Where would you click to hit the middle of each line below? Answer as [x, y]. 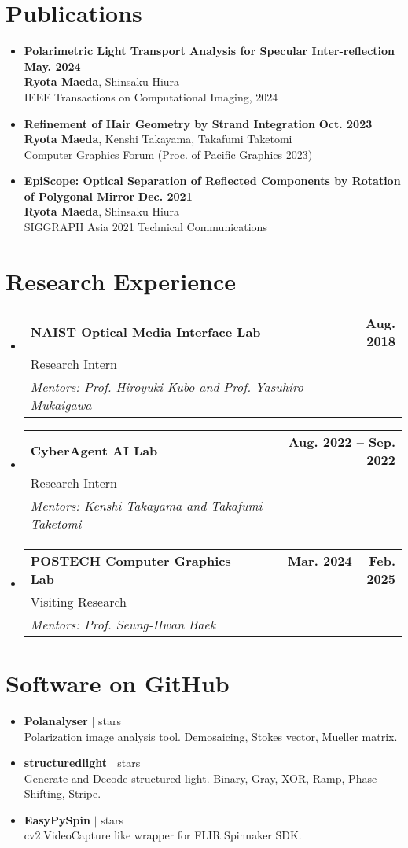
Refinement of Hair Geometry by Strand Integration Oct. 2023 [198, 123]
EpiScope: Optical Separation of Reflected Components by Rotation [212, 181]
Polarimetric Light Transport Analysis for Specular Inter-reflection [210, 51]
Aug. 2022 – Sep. [342, 441]
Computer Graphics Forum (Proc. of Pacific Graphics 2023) [168, 154]
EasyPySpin [57, 819]
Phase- [364, 778]
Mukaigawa [61, 404]
